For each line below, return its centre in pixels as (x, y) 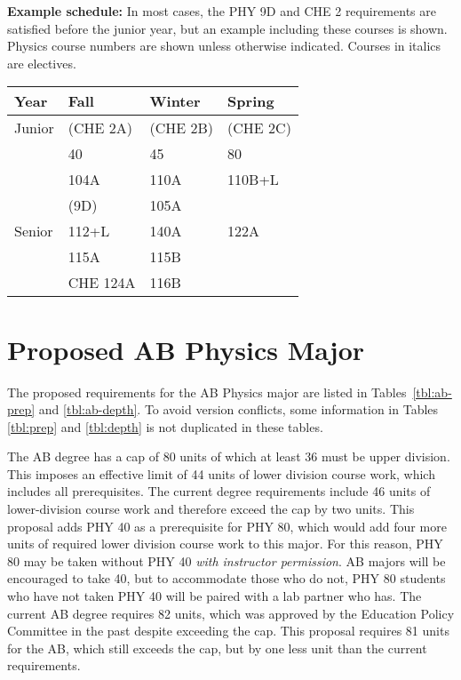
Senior (34, 231)
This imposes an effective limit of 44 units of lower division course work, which (221, 473)
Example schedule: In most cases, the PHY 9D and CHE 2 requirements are (222, 11)
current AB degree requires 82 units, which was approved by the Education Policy (231, 613)
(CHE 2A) (100, 128)
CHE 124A (102, 283)
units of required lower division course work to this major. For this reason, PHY (225, 544)
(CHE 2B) (182, 128)
